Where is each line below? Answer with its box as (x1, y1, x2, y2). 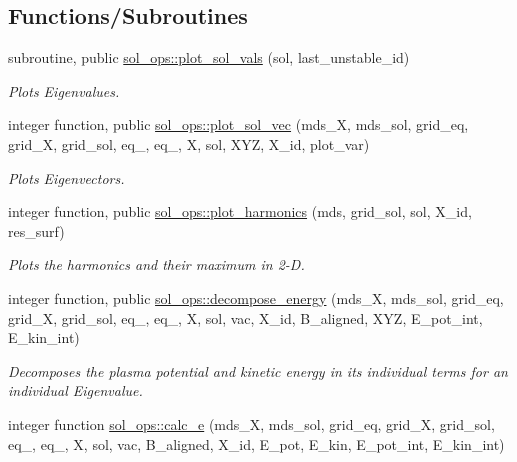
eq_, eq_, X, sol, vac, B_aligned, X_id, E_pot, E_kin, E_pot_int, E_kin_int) (8, 433, 505, 454)
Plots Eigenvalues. (8, 80, 120, 101)
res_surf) (8, 220, 65, 241)
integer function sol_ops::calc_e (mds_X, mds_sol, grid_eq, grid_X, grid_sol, (8, 413, 495, 434)
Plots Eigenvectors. (8, 167, 125, 188)
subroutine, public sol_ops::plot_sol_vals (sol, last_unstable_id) (8, 47, 410, 68)
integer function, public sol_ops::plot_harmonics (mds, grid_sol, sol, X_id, (8, 201, 472, 222)
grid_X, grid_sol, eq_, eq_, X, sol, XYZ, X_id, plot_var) (8, 133, 370, 154)
